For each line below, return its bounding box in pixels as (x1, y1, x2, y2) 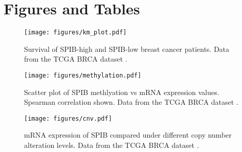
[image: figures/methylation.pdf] (24, 71, 142, 79)
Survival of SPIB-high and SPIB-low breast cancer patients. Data (24, 43, 230, 54)
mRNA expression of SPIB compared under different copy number (24, 129, 232, 140)
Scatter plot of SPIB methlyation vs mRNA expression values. (24, 86, 219, 97)
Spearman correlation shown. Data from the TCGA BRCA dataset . (24, 97, 238, 107)
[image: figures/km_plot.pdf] (24, 29, 127, 36)
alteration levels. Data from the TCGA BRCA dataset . (24, 140, 199, 150)
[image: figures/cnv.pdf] (24, 115, 112, 122)
